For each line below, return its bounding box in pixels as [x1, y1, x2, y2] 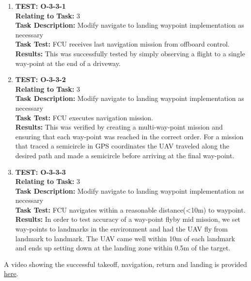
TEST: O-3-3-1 [15, 1, 66, 11]
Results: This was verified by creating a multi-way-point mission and [15, 122, 223, 132]
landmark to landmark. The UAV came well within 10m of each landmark [15, 233, 235, 243]
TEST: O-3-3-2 [15, 74, 66, 84]
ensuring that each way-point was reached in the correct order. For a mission [15, 131, 244, 141]
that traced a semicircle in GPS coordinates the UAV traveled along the [15, 141, 229, 151]
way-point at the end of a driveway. [15, 58, 121, 68]
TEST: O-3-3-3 [15, 166, 66, 177]
